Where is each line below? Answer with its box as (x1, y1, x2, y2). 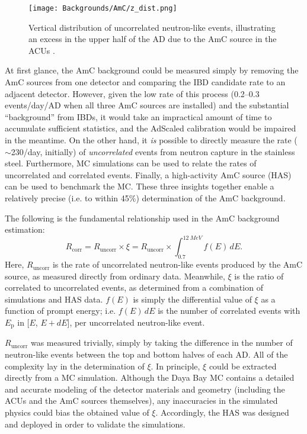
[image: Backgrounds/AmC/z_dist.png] (28, 4, 177, 12)
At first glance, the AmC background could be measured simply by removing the (5, 64, 299, 76)
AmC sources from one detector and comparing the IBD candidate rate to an (5, 76, 286, 88)
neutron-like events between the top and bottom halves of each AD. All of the (5, 348, 288, 361)
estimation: (5, 223, 45, 236)
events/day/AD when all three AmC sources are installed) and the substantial (5, 99, 289, 111)
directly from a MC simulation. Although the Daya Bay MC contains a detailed (5, 371, 295, 384)
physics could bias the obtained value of (5, 406, 149, 419)
